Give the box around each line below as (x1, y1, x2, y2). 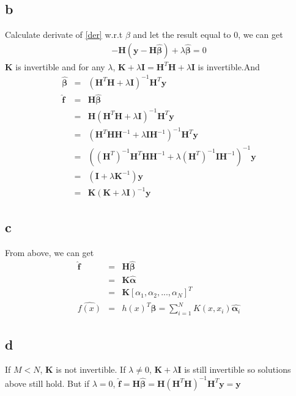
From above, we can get (5, 246, 94, 258)
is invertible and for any (15, 60, 105, 73)
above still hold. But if (5, 376, 89, 389)
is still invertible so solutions (184, 363, 291, 376)
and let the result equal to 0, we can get (133, 28, 283, 41)
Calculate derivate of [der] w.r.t (5, 28, 123, 41)
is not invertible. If (56, 363, 126, 376)
